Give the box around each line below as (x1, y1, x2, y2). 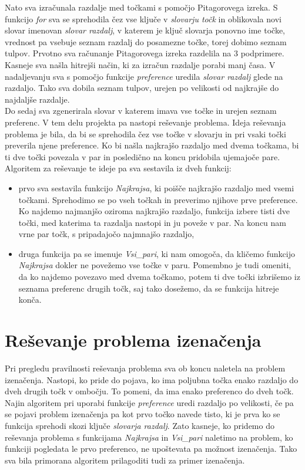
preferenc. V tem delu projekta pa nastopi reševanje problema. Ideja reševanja (5, 116, 286, 128)
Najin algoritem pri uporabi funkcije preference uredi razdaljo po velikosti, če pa (5, 396, 294, 408)
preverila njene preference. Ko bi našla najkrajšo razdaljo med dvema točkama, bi (5, 139, 299, 151)
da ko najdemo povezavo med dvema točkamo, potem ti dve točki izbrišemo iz (18, 270, 300, 283)
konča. (18, 293, 42, 306)
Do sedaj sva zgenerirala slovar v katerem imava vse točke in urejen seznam (5, 104, 277, 117)
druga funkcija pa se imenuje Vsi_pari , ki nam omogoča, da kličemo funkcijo (18, 247, 295, 259)
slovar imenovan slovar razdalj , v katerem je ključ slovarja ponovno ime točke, (5, 24, 285, 36)
